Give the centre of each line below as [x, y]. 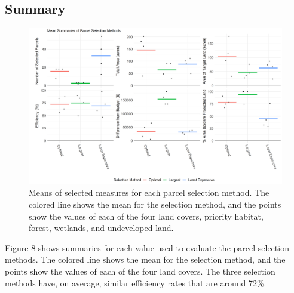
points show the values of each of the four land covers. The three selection [140, 271]
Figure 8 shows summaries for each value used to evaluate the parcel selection [147, 247]
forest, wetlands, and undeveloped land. [101, 228]
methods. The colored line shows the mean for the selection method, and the [145, 259]
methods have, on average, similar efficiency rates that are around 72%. [136, 283]
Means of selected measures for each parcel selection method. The [149, 192]
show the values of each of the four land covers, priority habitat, [146, 216]
